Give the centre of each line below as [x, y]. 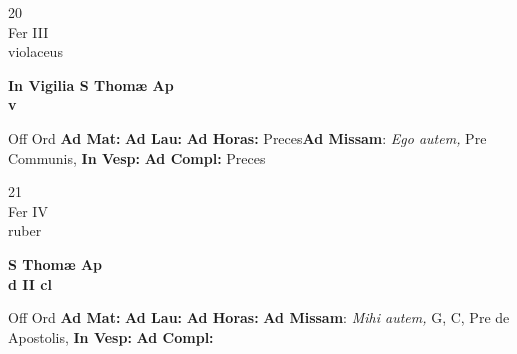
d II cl [30, 283]
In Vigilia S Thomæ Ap [91, 84]
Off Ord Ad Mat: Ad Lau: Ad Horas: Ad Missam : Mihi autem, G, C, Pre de [259, 317]
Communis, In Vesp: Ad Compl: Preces [137, 157]
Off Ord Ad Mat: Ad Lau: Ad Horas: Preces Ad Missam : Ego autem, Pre [247, 137]
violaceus [35, 51]
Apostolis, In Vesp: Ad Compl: [111, 336]
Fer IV [28, 210]
